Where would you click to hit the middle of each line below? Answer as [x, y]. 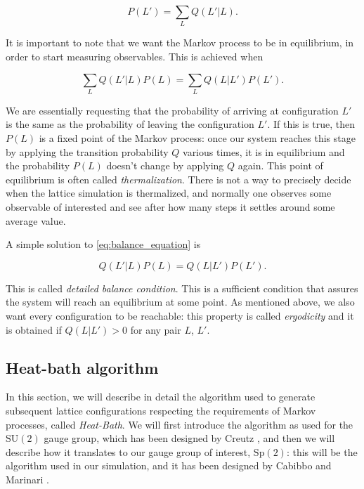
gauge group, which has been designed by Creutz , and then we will [189, 438]
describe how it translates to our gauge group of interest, [128, 451]
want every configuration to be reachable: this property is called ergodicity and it [180, 315]
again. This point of [280, 165]
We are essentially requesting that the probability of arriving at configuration [172, 110]
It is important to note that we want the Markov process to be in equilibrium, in [180, 43]
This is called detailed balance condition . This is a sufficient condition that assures [182, 288]
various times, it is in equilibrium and [264, 151]
